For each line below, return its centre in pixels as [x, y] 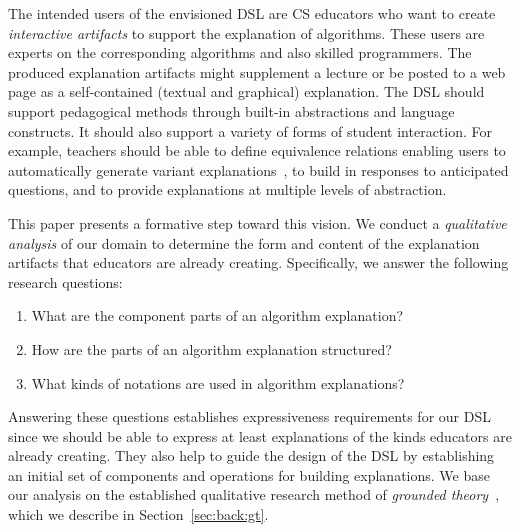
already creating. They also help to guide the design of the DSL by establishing [251, 455]
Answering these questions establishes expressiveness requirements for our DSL [249, 416]
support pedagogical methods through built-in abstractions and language [231, 110]
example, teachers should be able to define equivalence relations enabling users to [257, 150]
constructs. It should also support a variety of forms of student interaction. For [250, 130]
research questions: [65, 281]
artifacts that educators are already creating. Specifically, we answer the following [258, 262]
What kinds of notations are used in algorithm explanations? [218, 382]
